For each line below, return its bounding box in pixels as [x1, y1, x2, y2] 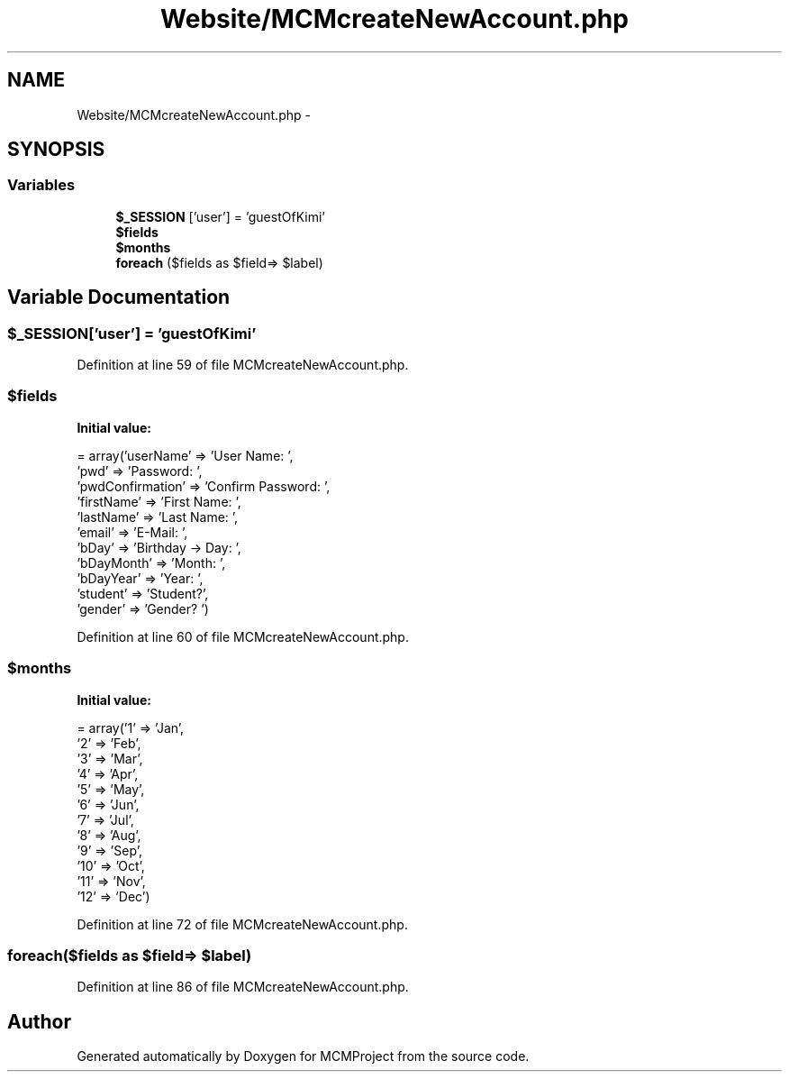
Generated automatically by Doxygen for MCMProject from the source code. [77, 1048, 530, 1065]
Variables [7, 176, 76, 195]
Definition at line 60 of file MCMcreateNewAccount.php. [77, 628, 409, 645]
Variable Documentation [7, 286, 231, 309]
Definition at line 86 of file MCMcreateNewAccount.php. [77, 979, 409, 995]
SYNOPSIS [7, 138, 105, 161]
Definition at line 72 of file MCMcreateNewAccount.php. [77, 916, 408, 932]
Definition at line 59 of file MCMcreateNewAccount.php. [77, 357, 409, 373]
